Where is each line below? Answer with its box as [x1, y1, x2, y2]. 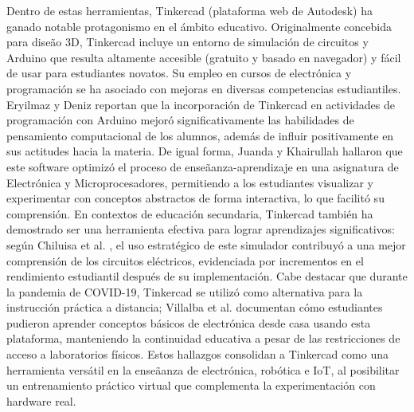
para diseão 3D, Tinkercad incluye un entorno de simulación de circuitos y [6, 33, 369, 50]
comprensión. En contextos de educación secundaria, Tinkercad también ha [6, 205, 373, 222]
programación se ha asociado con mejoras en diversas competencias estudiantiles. [6, 80, 401, 96]
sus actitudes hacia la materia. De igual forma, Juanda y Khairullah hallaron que [6, 143, 403, 159]
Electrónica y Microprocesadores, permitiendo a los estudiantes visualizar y [6, 174, 373, 190]
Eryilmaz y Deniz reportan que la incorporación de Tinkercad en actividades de [6, 96, 396, 112]
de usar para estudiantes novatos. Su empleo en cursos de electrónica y [6, 65, 352, 81]
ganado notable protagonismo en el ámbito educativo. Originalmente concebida [6, 18, 392, 34]
